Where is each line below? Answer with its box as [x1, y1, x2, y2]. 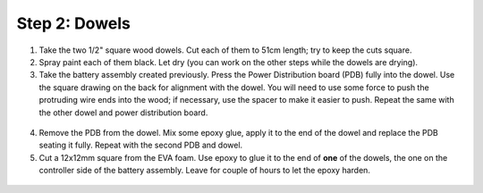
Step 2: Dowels [16, 13, 131, 33]
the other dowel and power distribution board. [38, 107, 208, 118]
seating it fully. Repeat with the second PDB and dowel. [38, 139, 243, 151]
